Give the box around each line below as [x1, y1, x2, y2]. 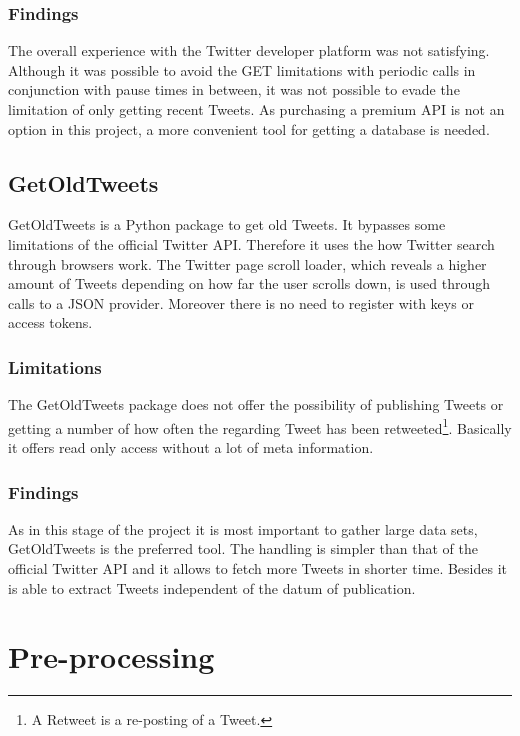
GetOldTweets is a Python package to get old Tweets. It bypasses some [8, 214, 446, 235]
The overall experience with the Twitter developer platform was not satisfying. [8, 40, 490, 61]
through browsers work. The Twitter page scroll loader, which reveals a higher [8, 253, 487, 274]
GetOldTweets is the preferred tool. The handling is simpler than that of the [8, 538, 478, 559]
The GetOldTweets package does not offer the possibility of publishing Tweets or [8, 394, 504, 415]
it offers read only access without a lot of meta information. [8, 437, 374, 458]
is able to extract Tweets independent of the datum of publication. [8, 577, 416, 598]
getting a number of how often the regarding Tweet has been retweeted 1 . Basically [8, 414, 512, 438]
